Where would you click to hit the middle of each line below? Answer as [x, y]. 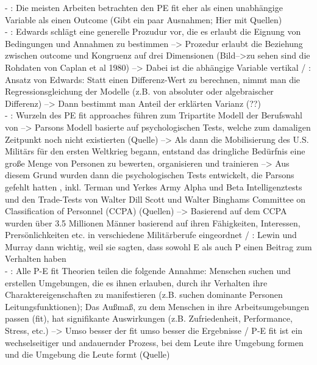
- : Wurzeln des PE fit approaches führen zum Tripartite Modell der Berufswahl [154, 115]
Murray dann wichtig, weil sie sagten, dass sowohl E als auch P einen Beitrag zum [158, 246]
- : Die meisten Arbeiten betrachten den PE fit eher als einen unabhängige [144, 7]
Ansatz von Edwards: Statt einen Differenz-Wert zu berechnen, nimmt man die [153, 79]
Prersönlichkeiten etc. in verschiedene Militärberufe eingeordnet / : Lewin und [151, 235]
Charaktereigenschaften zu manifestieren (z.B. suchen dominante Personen [144, 295]
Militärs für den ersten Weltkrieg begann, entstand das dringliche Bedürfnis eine [155, 151]
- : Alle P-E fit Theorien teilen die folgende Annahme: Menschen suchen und [148, 271]
